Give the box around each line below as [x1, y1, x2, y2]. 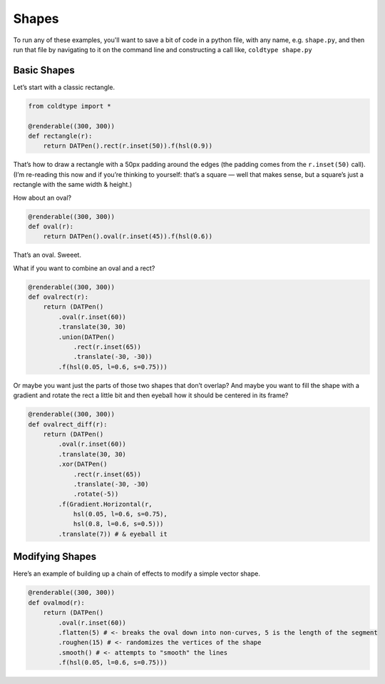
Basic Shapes [13, 64, 75, 76]
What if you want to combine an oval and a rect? [13, 264, 155, 272]
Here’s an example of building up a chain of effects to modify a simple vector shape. [13, 569, 260, 578]
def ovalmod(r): [28, 598, 86, 606]
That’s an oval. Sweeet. [13, 250, 82, 260]
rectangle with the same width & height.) [13, 180, 133, 189]
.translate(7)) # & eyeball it [58, 530, 168, 538]
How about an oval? [13, 193, 71, 202]
